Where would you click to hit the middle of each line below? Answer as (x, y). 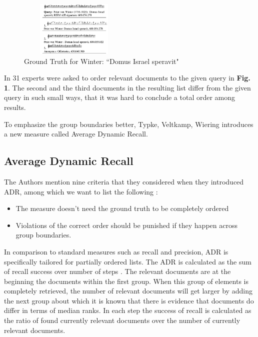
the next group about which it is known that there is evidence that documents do (129, 300)
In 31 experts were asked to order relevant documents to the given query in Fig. (127, 78)
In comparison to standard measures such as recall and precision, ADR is (116, 251)
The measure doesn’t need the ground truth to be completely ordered (122, 208)
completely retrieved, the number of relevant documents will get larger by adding (128, 291)
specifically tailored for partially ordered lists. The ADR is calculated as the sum (128, 261)
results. (15, 107)
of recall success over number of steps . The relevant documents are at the (117, 271)
